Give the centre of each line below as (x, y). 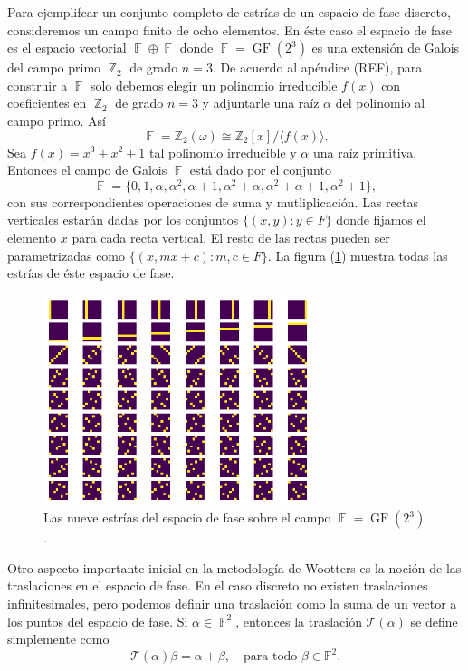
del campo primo (54, 67)
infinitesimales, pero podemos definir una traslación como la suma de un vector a (232, 603)
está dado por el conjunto (260, 170)
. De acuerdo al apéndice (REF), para (317, 67)
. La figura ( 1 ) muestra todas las (358, 255)
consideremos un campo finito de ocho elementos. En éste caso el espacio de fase (230, 29)
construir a (38, 85)
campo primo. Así (57, 120)
